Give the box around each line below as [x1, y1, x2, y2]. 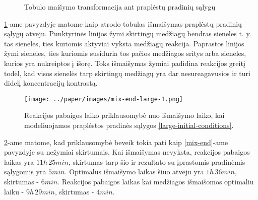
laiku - [4, 186, 24, 196]
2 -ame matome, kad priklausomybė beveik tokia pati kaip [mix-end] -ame [4, 137, 228, 147]
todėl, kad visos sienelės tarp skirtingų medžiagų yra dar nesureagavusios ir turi [4, 68, 250, 78]
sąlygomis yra [4, 166, 46, 177]
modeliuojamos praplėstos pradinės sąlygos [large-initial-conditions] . [24, 120, 234, 130]
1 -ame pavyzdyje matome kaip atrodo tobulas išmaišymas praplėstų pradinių [4, 18, 242, 29]
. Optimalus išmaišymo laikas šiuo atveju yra [64, 166, 204, 177]
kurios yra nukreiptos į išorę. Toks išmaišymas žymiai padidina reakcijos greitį [4, 57, 245, 68]
